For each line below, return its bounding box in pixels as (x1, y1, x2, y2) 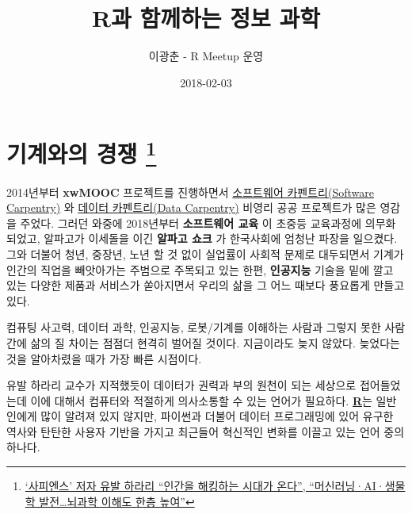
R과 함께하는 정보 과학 (91, 2, 321, 34)
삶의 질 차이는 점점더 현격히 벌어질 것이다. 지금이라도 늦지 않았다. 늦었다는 (30, 334, 400, 351)
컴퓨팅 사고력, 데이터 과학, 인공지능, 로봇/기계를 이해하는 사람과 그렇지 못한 (6, 319, 381, 336)
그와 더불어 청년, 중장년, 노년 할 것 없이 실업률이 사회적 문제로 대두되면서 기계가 (6, 245, 404, 262)
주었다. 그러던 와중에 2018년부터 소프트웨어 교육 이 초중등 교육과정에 (20, 214, 362, 231)
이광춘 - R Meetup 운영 (148, 48, 264, 64)
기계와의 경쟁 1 (6, 134, 157, 170)
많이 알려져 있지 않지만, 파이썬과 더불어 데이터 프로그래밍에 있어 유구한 (40, 408, 394, 424)
